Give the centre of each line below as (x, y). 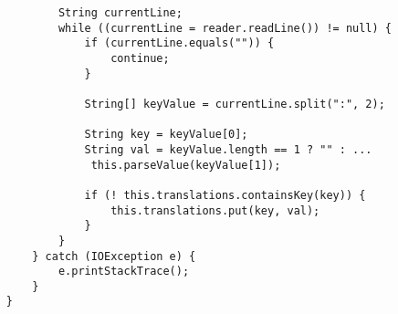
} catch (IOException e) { (114, 256)
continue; (140, 58)
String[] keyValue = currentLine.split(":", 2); (235, 104)
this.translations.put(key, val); (215, 210)
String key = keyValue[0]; (166, 135)
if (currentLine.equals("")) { (179, 43)
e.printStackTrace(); (124, 272)
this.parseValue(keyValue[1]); (186, 165)
